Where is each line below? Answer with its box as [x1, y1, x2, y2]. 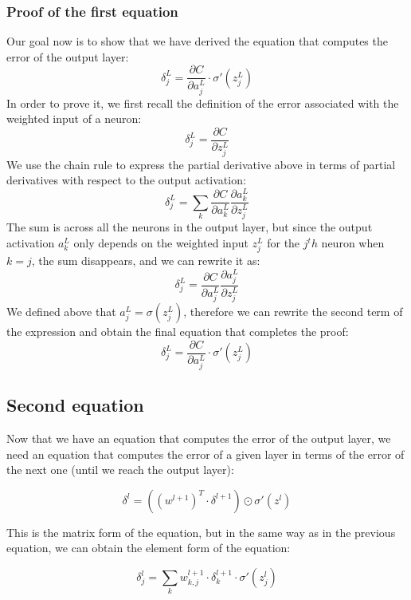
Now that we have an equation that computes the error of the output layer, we [6, 430, 391, 447]
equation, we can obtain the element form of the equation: [6, 539, 291, 556]
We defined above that [6, 303, 116, 320]
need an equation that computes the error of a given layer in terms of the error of [6, 445, 405, 462]
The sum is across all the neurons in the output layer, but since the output [6, 219, 373, 235]
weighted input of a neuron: [6, 110, 142, 127]
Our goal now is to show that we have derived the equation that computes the [6, 33, 388, 49]
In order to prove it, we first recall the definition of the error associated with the [6, 94, 399, 111]
